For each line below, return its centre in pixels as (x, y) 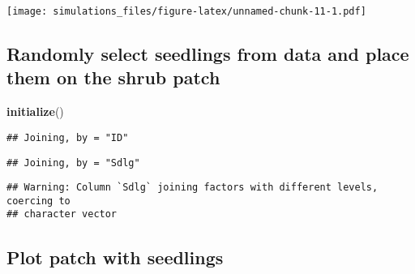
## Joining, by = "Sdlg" (73, 163)
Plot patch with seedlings (115, 257)
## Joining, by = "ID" (68, 137)
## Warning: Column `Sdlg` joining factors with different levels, (193, 188)
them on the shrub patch (113, 77)
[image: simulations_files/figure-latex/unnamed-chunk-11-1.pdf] (186, 11)
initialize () (35, 111)
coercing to (39, 201)
